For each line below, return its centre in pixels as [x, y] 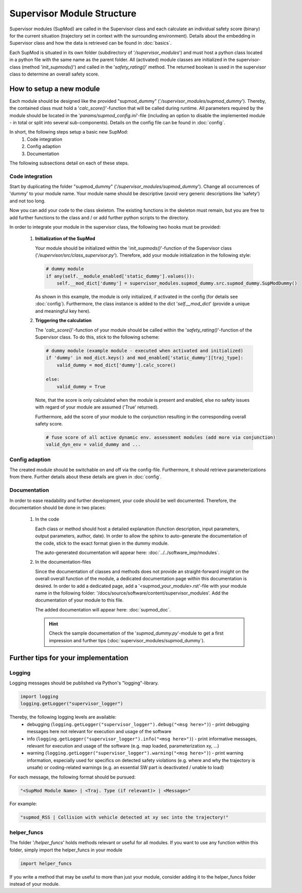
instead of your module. [35, 884]
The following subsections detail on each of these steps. [69, 163]
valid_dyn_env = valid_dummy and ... [93, 445]
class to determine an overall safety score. [54, 74]
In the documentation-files [63, 562]
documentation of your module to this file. [79, 600]
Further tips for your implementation [69, 658]
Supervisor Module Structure [73, 13]
